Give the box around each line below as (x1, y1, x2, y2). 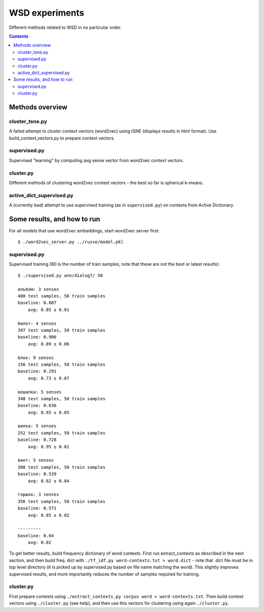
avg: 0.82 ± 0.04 (27, 478, 69, 484)
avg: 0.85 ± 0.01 (27, 307, 69, 313)
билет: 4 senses (18, 320, 57, 326)
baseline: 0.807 (18, 300, 57, 306)
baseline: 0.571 (18, 505, 57, 511)
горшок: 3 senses (18, 492, 59, 498)
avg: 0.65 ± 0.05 (27, 409, 69, 415)
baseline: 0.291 (18, 368, 57, 374)
